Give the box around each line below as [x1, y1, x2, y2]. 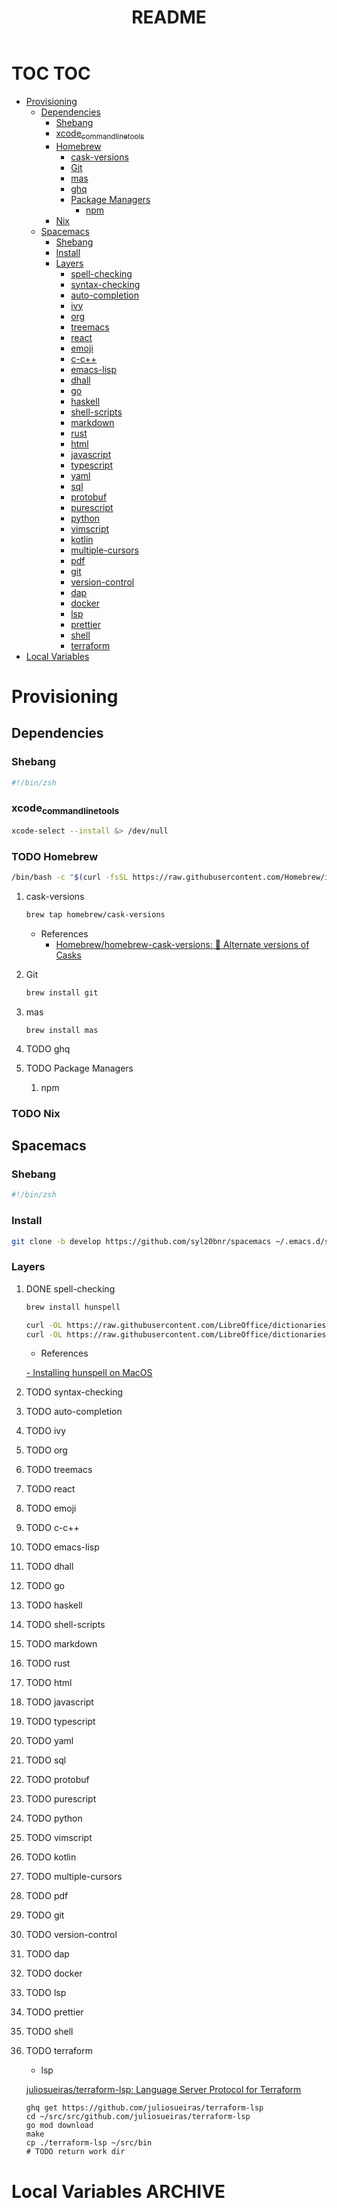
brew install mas [25, 1025, 99, 1035]
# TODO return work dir [25, 2147, 126, 2157]
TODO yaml [25, 1735, 74, 1747]
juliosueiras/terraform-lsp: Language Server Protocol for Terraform [25, 2084, 302, 2096]
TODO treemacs [25, 1464, 93, 1476]
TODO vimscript [25, 1832, 93, 1844]
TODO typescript [25, 1716, 96, 1728]
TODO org [25, 1444, 68, 1456]
